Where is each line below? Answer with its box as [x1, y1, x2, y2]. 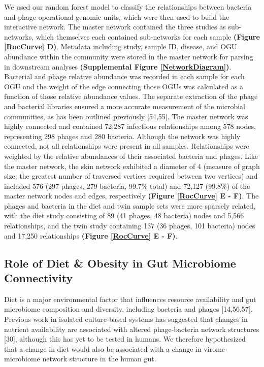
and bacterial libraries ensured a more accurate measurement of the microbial [4, 101, 245, 111]
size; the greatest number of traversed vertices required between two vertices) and [4, 171, 258, 181]
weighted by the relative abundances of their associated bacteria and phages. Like [4, 150, 258, 161]
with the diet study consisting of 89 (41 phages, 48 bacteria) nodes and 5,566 [4, 210, 244, 221]
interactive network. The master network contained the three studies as [4, 21, 226, 32]
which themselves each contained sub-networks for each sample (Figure [36, 31, 260, 42]
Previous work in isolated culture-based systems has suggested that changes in [4, 314, 248, 324]
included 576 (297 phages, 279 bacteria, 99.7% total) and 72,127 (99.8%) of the [4, 180, 250, 191]
